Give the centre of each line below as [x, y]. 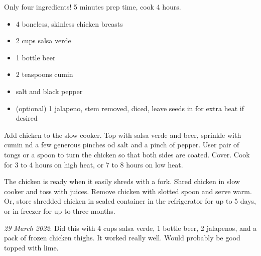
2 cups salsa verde [43, 40]
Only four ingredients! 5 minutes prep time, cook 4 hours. [93, 7]
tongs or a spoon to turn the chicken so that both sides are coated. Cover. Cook [127, 154]
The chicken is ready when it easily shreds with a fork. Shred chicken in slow [122, 181]
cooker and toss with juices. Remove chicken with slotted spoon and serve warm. [128, 191]
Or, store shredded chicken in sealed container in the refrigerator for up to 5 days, [130, 201]
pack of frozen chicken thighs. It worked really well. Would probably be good [122, 238]
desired [27, 118]
